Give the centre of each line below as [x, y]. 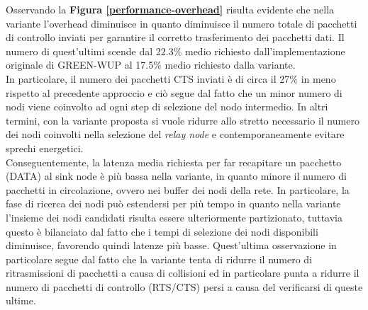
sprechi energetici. [45, 148]
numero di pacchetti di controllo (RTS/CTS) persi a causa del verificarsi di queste [184, 286]
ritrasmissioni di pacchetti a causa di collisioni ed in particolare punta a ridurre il [183, 273]
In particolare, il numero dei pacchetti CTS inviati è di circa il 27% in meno [171, 78]
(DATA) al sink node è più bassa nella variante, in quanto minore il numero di [176, 176]
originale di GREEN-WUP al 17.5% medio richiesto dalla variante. [151, 65]
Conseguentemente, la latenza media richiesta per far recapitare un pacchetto [174, 162]
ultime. [21, 300]
